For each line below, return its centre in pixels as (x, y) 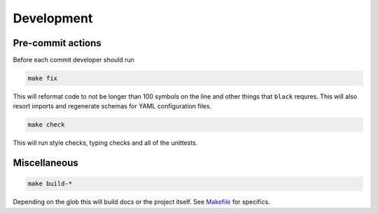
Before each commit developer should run (73, 60)
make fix (43, 78)
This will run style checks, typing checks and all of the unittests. (105, 143)
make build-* (50, 184)
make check (46, 125)
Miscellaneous (45, 163)
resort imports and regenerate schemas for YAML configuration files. (112, 106)
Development (53, 18)
